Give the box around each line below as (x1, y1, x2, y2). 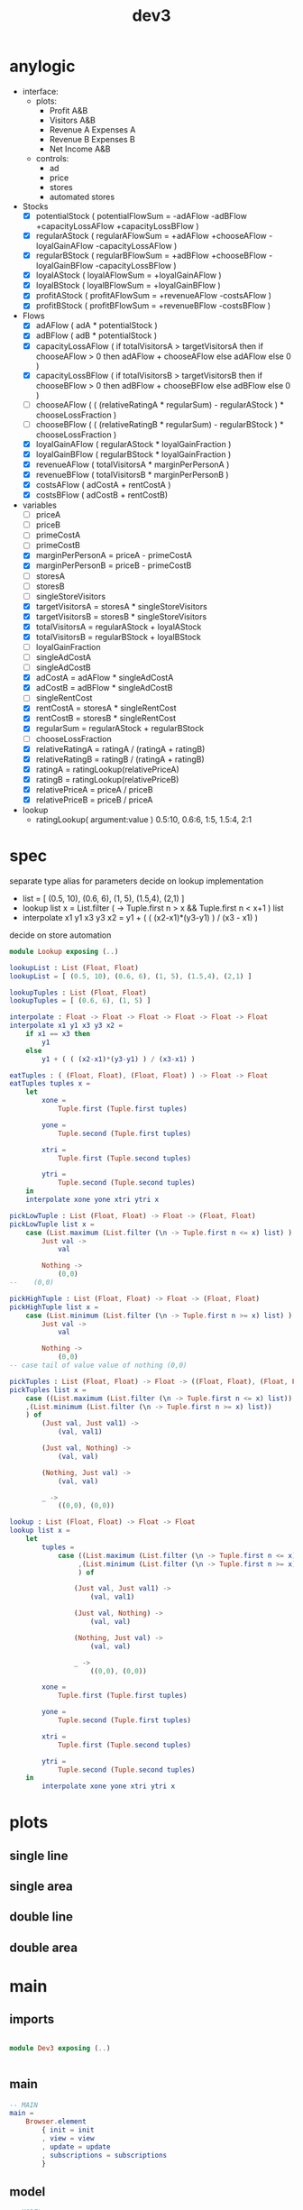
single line (9, 1848, 69, 1863)
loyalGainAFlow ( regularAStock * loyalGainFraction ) (35, 438, 232, 449)
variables (22, 500, 57, 510)
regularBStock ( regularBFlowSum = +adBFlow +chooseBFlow (35, 250, 268, 261)
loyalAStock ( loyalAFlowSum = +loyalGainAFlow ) (35, 270, 223, 280)
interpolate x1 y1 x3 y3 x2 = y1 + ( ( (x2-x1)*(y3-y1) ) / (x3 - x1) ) (22, 912, 259, 922)
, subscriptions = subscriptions (41, 2150, 168, 2160)
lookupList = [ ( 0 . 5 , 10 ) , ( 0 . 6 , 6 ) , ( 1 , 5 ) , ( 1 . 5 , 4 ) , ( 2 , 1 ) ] (9, 971, 252, 981)
